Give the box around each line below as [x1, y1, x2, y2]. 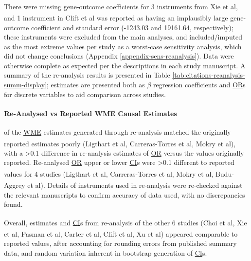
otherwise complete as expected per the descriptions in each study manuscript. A [4, 60, 246, 70]
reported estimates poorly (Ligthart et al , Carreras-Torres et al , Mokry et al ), [4, 138, 236, 148]
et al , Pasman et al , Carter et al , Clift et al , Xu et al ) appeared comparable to [4, 228, 238, 239]
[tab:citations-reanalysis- [172, 70, 245, 80]
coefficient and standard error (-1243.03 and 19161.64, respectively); [31, 22, 233, 32]
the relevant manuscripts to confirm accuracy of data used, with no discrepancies [4, 189, 245, 200]
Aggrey [4, 180, 25, 190]
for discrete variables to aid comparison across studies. [4, 89, 166, 99]
